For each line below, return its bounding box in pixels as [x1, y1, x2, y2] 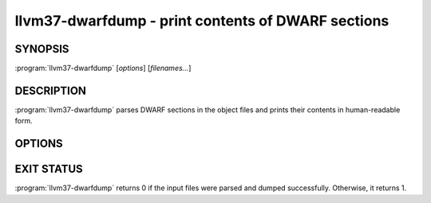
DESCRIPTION [14, 84, 87, 97]
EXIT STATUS [14, 162, 83, 176]
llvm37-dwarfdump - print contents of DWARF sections [14, 12, 389, 29]
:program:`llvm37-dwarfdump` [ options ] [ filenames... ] [14, 64, 192, 73]
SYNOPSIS [14, 42, 69, 56]
